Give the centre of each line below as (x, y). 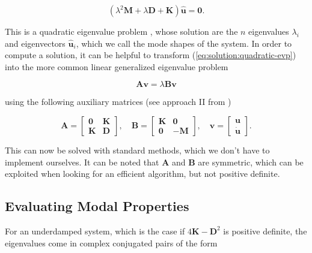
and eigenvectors (35, 43)
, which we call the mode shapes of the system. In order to (184, 43)
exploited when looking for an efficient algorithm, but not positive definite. (142, 174)
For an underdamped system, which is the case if (95, 231)
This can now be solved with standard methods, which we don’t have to (137, 150)
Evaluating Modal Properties (97, 206)
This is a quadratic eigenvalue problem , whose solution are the (121, 31)
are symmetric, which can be (251, 162)
